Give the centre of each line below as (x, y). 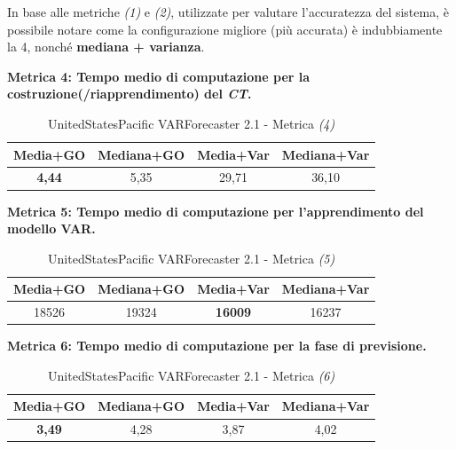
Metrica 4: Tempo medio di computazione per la (159, 76)
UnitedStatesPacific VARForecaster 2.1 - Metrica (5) (192, 258)
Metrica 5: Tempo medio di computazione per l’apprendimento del (216, 211)
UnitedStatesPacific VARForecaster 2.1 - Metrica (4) (192, 123)
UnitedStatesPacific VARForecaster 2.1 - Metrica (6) (192, 375)
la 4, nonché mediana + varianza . (106, 47)
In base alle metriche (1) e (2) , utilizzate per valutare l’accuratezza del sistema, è (228, 12)
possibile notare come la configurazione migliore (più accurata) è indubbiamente (225, 29)
